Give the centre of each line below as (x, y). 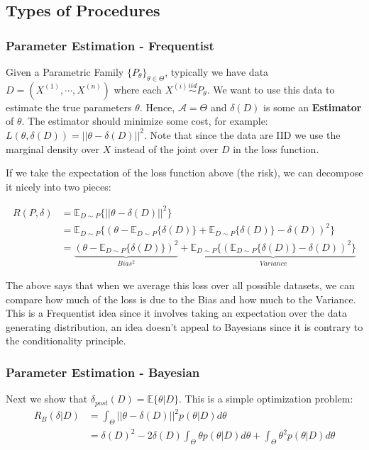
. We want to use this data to (271, 89)
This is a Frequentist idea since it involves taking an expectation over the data (176, 313)
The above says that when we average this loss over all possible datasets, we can (180, 285)
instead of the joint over (166, 148)
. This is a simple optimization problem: (266, 399)
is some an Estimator (313, 107)
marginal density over (53, 148)
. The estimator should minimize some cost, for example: (145, 121)
